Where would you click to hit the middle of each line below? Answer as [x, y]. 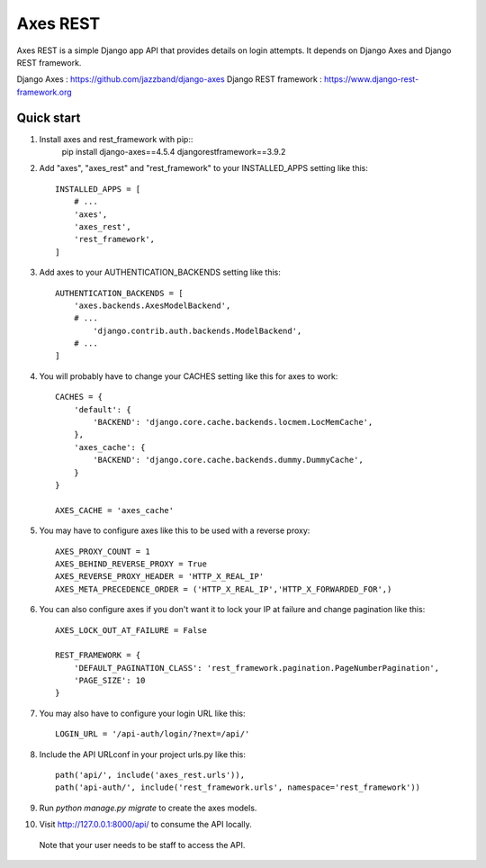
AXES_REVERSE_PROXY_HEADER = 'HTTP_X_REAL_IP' [160, 577]
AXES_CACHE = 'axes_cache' [115, 510]
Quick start [49, 118]
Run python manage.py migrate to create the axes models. [148, 808]
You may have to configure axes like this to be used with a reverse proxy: [175, 530]
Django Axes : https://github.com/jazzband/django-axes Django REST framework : [170, 79]
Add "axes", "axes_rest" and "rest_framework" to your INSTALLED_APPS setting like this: [203, 168]
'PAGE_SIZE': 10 [109, 681]
